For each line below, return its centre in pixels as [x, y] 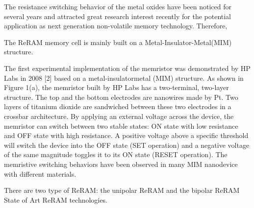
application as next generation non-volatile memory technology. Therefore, [116, 26]
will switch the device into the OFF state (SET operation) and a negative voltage [127, 145]
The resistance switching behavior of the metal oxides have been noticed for [118, 6]
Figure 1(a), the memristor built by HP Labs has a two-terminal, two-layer [116, 87]
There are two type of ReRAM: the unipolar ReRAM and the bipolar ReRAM [122, 190]
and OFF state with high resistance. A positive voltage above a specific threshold [126, 135]
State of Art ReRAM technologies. [56, 199]
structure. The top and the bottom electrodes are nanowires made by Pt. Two [121, 97]
